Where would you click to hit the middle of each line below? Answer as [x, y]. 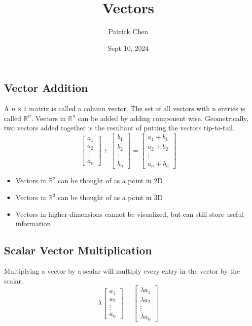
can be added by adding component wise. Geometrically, [163, 118]
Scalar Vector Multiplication [78, 250]
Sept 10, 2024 [128, 48]
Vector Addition [46, 88]
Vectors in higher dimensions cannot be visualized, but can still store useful [130, 214]
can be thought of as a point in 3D [110, 197]
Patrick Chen [128, 31]
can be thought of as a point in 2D [110, 181]
